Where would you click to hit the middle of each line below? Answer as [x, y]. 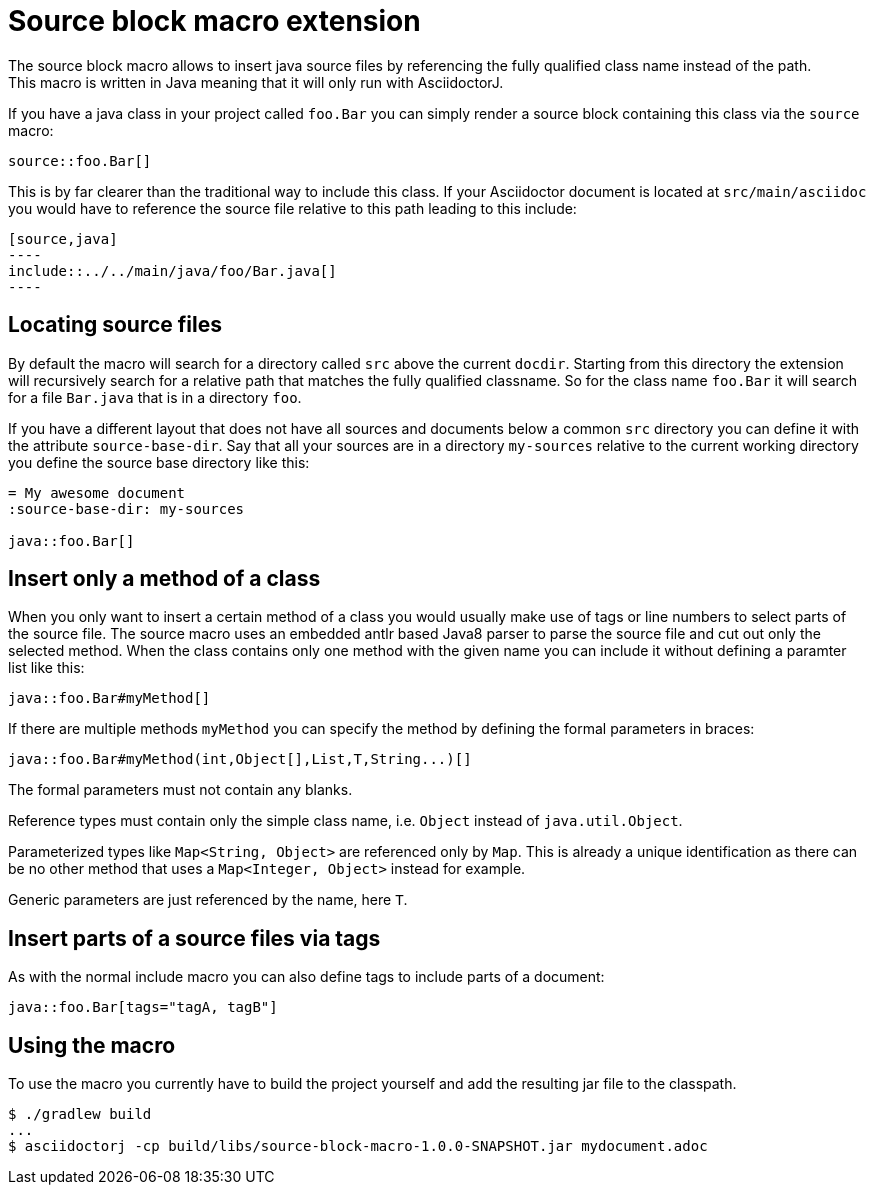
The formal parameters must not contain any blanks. [180, 790]
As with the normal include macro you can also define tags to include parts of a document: [306, 977]
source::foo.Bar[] [80, 160]
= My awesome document [97, 492]
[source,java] [63, 238]
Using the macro [92, 1045]
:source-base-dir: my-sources [126, 508]
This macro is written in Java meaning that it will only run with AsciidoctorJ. [256, 82]
